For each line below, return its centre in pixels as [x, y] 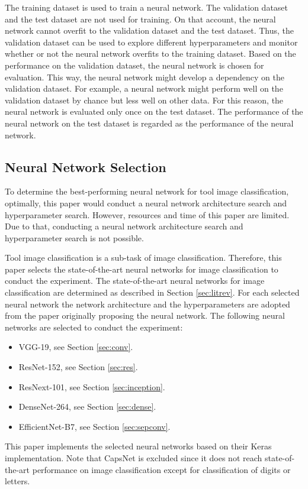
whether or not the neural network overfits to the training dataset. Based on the [150, 54]
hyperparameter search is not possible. [74, 237]
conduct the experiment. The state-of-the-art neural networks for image [135, 281]
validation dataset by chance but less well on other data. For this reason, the [144, 100]
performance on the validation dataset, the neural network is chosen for [134, 65]
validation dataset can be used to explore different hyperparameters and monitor [151, 42]
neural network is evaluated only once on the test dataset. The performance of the [154, 111]
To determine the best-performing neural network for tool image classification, [147, 191]
